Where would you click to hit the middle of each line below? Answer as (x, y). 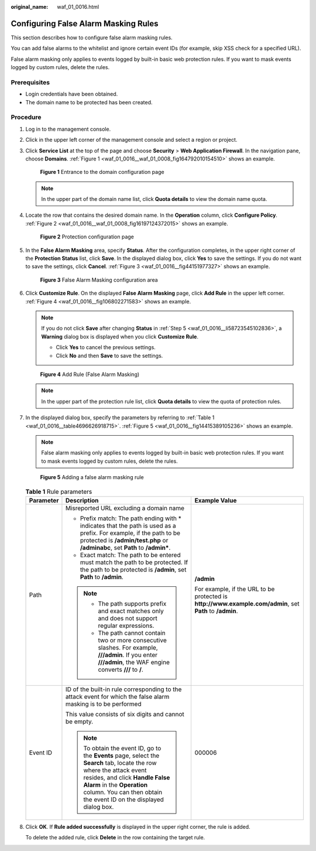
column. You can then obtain (123, 792)
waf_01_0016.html (78, 7)
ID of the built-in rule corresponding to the (123, 689)
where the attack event (115, 770)
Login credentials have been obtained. (72, 94)
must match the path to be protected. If (134, 562)
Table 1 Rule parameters (59, 491)
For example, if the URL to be (235, 589)
